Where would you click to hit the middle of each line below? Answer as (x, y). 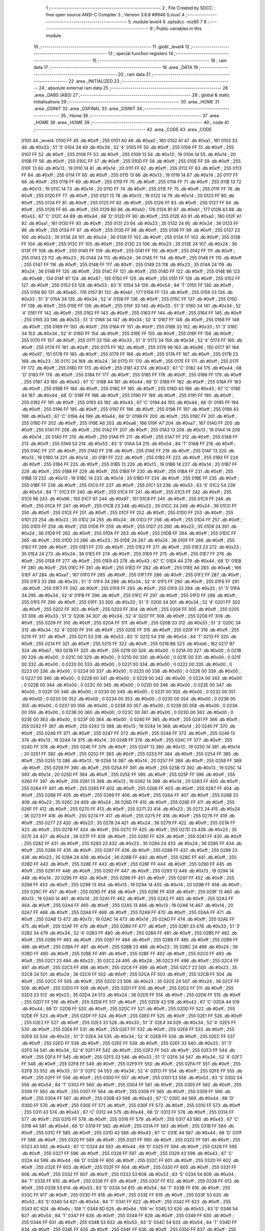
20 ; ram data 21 (134, 74)
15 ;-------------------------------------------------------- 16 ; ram (159, 60)
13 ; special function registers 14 (141, 54)
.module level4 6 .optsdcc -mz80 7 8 (169, 22)
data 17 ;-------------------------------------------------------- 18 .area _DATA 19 (116, 67)
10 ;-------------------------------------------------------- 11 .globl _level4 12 (112, 46)
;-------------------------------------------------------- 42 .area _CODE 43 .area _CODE (123, 129)
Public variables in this (179, 29)
